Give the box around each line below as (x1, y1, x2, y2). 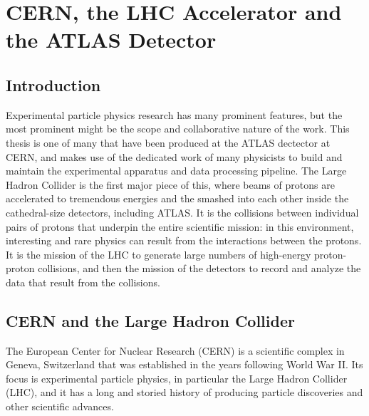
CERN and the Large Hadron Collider (6, 309, 295, 331)
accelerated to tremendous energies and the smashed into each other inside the (6, 191, 349, 206)
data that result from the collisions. (6, 274, 160, 289)
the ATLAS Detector (6, 25, 217, 54)
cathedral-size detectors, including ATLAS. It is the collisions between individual (6, 204, 359, 219)
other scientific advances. (6, 399, 114, 414)
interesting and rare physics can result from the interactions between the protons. (6, 233, 362, 248)
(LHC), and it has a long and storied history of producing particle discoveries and (6, 385, 363, 400)
